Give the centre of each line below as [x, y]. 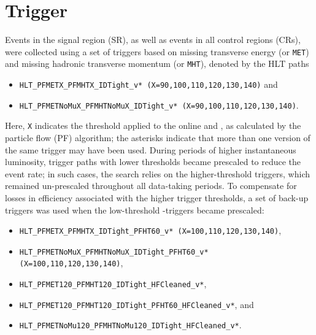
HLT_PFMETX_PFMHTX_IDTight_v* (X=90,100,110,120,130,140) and [148, 84]
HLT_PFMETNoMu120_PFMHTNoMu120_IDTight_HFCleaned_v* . [130, 325]
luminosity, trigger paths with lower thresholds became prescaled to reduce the [153, 162]
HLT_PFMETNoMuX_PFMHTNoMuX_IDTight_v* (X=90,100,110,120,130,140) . [159, 105]
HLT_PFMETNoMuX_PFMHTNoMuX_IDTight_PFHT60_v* [114, 252]
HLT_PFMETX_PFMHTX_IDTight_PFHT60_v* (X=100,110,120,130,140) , [150, 230]
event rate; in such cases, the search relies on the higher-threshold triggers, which [157, 173]
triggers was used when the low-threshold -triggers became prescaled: [135, 210]
